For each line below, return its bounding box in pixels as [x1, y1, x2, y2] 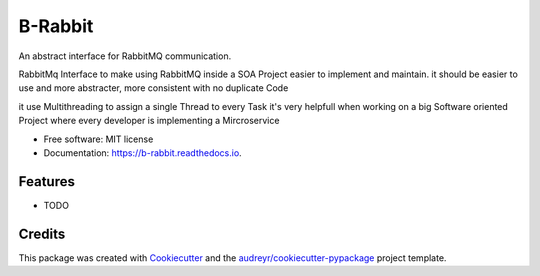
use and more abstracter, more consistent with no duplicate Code [18, 82, 289, 94]
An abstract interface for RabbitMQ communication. [18, 50, 232, 62]
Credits [18, 225, 66, 242]
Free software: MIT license [43, 133, 154, 145]
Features [18, 173, 75, 190]
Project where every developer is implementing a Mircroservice [18, 115, 280, 127]
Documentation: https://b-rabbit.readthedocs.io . [43, 146, 242, 159]
